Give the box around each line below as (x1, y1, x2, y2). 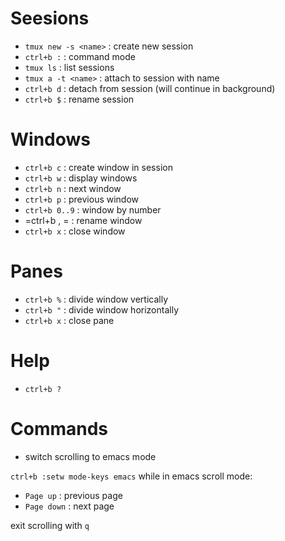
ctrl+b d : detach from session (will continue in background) (24, 82, 276, 94)
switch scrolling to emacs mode (24, 450, 157, 462)
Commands (10, 417, 109, 440)
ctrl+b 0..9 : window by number (24, 203, 162, 216)
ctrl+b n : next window (24, 182, 122, 194)
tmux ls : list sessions (24, 61, 115, 73)
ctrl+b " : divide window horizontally (24, 303, 179, 316)
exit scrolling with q (10, 519, 90, 531)
